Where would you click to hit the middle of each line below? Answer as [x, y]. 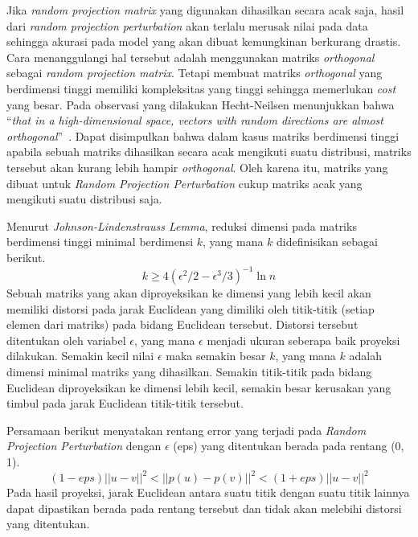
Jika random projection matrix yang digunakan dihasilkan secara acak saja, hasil [205, 10]
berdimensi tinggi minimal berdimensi [100, 242]
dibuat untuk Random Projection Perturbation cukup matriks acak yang [184, 183]
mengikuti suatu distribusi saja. [84, 199]
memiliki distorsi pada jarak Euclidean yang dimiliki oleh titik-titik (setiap [191, 308]
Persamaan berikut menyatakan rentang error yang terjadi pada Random [186, 430]
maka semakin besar [216, 356]
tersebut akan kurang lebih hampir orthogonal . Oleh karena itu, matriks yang [197, 167]
